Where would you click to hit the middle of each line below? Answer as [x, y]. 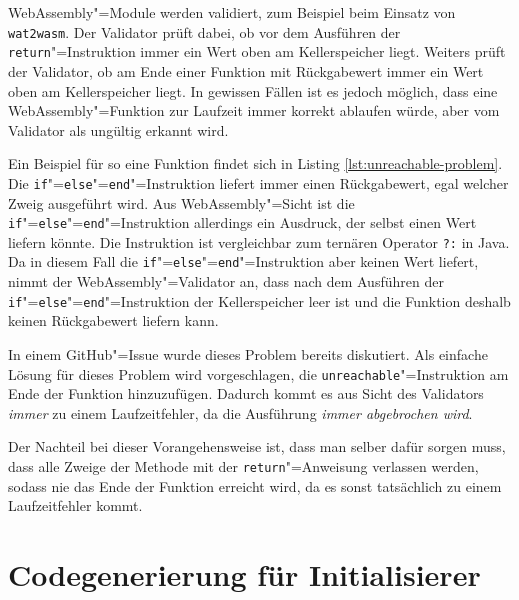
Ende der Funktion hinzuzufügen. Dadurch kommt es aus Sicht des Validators [246, 393]
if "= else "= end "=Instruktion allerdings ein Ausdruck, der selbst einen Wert [242, 222]
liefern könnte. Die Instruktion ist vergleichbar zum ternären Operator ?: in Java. [259, 241]
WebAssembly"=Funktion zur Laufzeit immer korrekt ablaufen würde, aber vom [254, 110]
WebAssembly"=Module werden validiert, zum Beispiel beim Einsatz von [232, 12]
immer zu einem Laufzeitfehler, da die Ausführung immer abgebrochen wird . [240, 412]
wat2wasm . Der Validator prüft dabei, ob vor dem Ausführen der [204, 31]
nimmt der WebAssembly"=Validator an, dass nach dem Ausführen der [226, 281]
